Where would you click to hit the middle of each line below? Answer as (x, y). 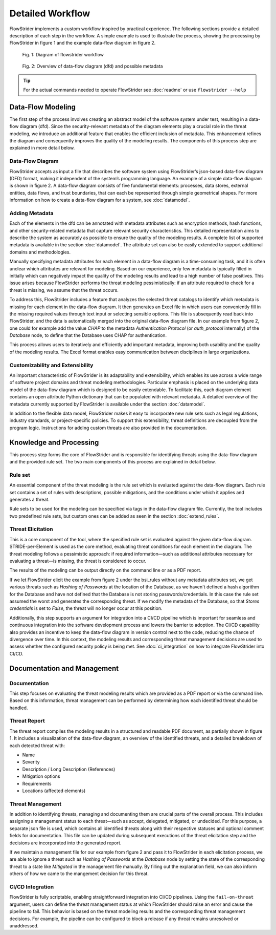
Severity (31, 762)
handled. (19, 708)
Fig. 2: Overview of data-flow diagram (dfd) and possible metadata (93, 66)
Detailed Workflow (50, 13)
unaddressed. (24, 926)
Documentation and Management (64, 668)
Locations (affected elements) (54, 791)
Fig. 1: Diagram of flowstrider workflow (63, 54)
